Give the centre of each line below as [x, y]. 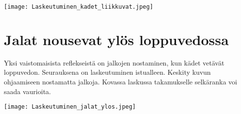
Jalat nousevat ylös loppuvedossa [116, 39]
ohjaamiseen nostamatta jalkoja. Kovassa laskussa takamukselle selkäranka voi [120, 81]
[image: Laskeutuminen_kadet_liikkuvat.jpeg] [79, 7]
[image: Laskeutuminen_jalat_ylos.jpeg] [70, 107]
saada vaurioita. [27, 91]
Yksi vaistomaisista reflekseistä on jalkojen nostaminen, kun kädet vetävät [114, 62]
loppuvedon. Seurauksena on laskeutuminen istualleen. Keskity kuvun [107, 72]
